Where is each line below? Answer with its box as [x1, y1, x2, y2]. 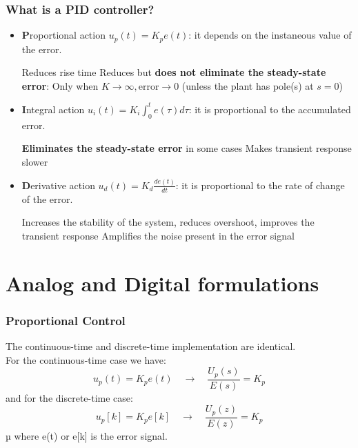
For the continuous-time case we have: [6, 352, 166, 367]
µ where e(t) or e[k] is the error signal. [6, 428, 168, 442]
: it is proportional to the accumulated [188, 101, 351, 116]
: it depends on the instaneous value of [188, 28, 352, 42]
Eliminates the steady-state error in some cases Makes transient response [21, 141, 352, 155]
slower [21, 154, 48, 168]
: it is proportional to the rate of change [175, 177, 345, 192]
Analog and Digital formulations [6, 269, 319, 297]
